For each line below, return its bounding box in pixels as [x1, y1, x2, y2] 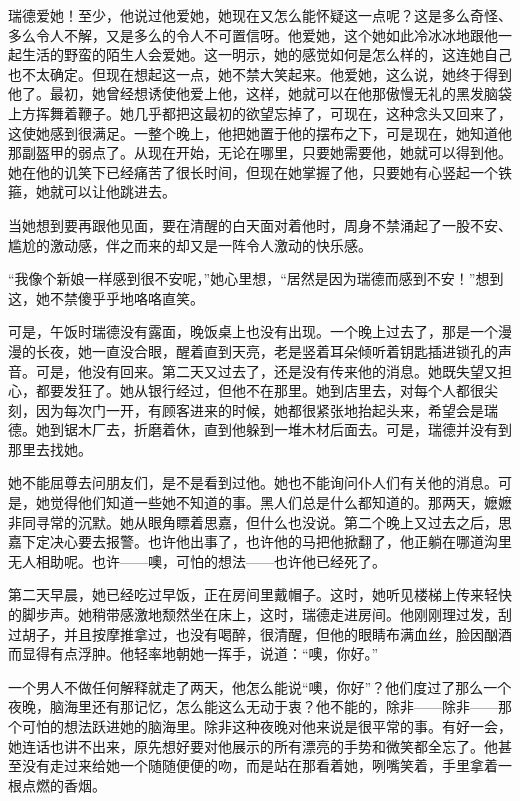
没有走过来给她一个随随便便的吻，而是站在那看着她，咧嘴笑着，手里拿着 [21, 755, 498, 776]
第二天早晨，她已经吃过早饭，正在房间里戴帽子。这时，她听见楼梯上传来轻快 [8, 584, 512, 605]
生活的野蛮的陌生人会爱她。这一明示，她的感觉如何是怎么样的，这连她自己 [21, 44, 512, 65]
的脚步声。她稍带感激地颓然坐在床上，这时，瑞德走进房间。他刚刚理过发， [8, 604, 498, 625]
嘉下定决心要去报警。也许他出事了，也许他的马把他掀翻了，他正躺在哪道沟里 [8, 531, 512, 552]
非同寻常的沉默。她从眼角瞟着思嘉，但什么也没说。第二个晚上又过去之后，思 [8, 511, 512, 532]
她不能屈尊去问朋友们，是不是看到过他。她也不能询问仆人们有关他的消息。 [8, 472, 498, 493]
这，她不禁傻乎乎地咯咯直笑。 [8, 287, 204, 308]
